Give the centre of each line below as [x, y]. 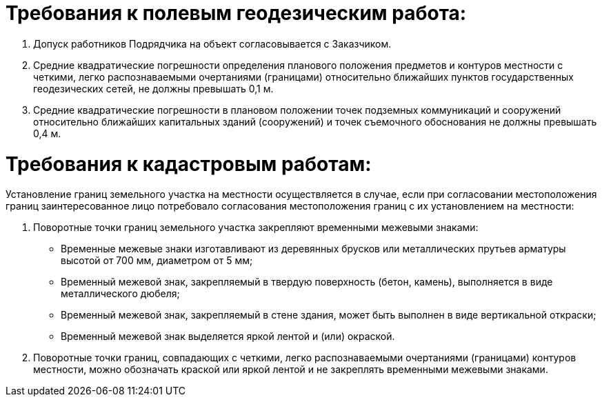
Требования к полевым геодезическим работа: [236, 13]
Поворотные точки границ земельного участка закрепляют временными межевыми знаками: [256, 228]
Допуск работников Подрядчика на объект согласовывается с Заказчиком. [212, 43]
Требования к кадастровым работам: [189, 164]
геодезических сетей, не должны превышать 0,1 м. [153, 88]
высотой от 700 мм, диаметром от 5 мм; [157, 261]
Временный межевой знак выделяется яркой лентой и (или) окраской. [228, 336]
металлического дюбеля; [120, 294]
